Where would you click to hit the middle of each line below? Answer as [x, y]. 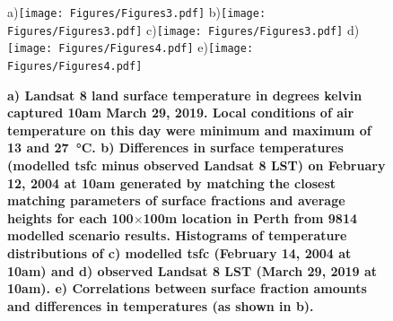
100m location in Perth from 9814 [250, 217]
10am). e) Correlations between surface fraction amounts [187, 288]
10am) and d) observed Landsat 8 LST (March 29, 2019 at [192, 270]
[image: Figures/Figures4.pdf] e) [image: [131, 47]
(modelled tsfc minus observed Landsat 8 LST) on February [196, 165]
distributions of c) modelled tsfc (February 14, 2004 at [179, 252]
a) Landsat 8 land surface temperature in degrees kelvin [185, 95]
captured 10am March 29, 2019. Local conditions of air [181, 113]
